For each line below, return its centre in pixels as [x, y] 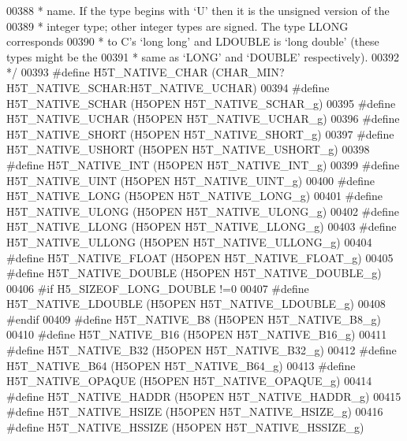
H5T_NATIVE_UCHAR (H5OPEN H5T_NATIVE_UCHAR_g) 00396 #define [203, 119]
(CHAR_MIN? [248, 72]
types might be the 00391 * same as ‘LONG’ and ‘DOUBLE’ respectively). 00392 [203, 56]
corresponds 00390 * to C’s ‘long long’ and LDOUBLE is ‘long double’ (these [193, 41]
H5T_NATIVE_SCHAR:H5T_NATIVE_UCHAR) [132, 87]
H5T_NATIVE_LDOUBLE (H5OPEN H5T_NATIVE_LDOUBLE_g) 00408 [196, 304]
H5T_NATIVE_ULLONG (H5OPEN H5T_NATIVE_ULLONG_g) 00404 [189, 241]
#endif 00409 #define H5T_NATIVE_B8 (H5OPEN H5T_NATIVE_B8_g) [194, 319]
